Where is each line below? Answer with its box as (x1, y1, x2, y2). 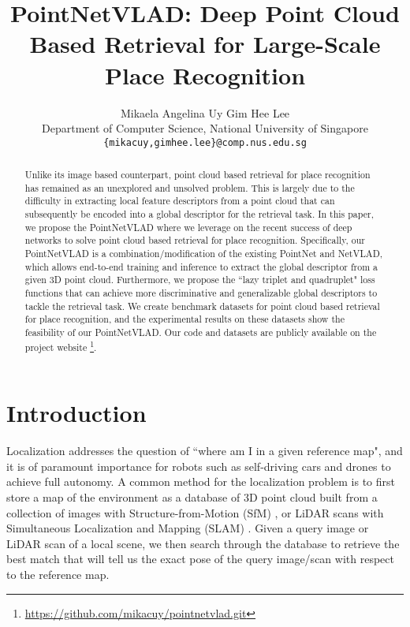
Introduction (6, 397, 147, 429)
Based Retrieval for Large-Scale (29, 28, 381, 60)
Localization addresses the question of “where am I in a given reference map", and (6, 442, 403, 459)
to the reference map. (6, 565, 110, 582)
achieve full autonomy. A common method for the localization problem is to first (6, 473, 395, 490)
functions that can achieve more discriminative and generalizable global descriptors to (24, 286, 378, 300)
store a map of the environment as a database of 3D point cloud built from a (6, 489, 378, 506)
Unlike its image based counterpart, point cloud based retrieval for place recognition (24, 168, 371, 181)
